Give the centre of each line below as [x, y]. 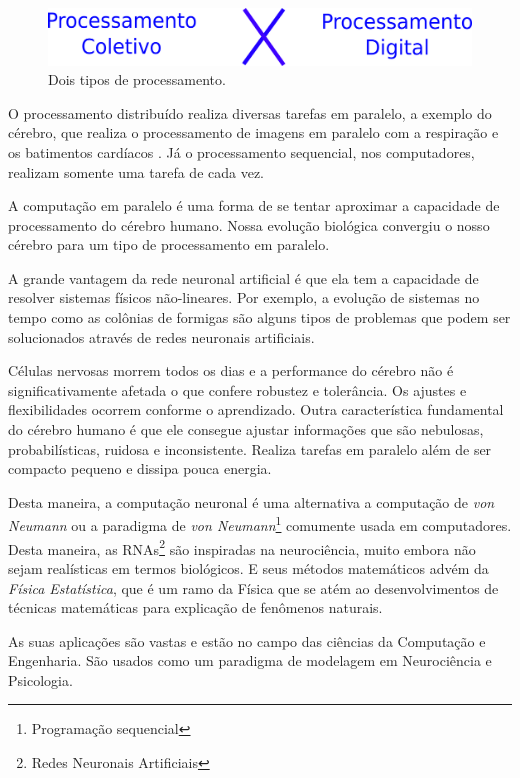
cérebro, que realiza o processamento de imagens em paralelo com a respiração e [253, 132]
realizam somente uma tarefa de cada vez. [136, 171]
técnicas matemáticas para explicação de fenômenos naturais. [195, 607]
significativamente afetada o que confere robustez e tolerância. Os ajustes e [237, 389]
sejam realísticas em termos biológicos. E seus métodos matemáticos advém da [248, 567]
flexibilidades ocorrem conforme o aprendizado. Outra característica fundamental [256, 409]
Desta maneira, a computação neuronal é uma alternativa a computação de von [251, 501]
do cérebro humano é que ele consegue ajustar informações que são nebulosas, [246, 429]
